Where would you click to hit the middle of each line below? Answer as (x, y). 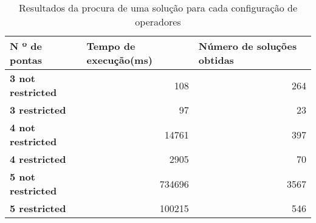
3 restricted (38, 110)
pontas (26, 60)
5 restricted (38, 208)
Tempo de (111, 46)
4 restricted (38, 159)
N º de (26, 46)
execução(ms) (119, 60)
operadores (158, 22)
